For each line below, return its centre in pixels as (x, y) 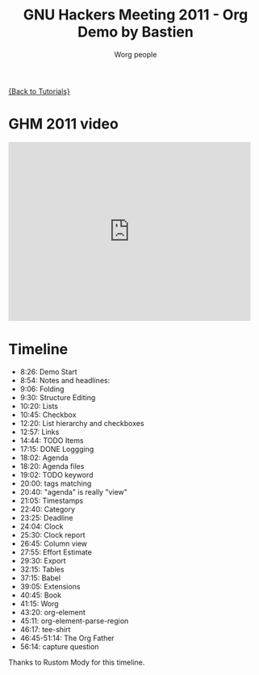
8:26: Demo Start (49, 371)
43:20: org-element (53, 612)
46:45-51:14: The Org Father (67, 638)
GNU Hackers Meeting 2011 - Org (136, 15)
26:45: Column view (53, 543)
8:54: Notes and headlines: (65, 380)
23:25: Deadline (46, 517)
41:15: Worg (39, 603)
